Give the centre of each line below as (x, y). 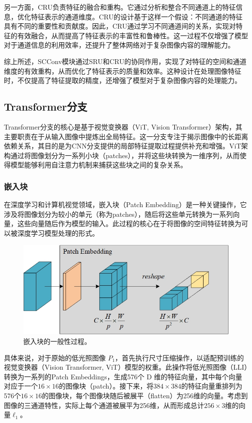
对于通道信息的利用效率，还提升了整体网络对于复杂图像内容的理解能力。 (119, 45)
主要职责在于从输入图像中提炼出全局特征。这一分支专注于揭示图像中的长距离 (126, 136)
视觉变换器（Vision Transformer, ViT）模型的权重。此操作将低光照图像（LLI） (126, 367)
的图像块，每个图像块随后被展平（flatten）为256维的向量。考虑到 (145, 396)
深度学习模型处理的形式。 (58, 233)
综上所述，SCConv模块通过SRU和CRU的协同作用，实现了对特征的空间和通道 (125, 61)
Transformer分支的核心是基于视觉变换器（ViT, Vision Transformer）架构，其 (123, 126)
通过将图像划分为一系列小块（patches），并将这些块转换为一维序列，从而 (125, 155)
